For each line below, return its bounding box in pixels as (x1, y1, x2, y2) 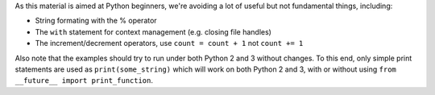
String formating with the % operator (35, 16, 157, 26)
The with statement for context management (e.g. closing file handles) (35, 27, 271, 36)
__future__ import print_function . (14, 76, 153, 85)
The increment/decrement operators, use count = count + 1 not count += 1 (35, 39, 304, 48)
